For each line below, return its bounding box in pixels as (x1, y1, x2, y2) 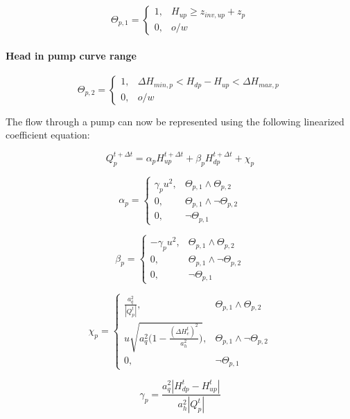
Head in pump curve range (6, 48, 137, 62)
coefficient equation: (6, 127, 90, 142)
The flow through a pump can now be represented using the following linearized (6, 114, 344, 128)
